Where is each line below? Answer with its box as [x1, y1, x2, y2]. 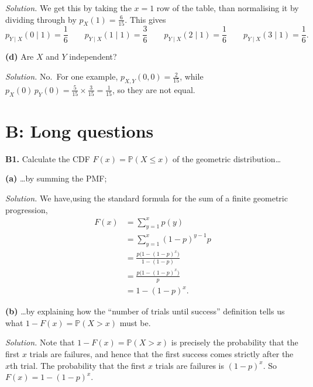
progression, [5, 203, 48, 215]
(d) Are [5, 50, 34, 63]
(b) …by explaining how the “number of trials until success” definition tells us [5, 305, 285, 317]
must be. [119, 316, 151, 328]
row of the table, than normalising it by [156, 2, 299, 13]
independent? [69, 50, 117, 63]
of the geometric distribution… [173, 152, 281, 165]
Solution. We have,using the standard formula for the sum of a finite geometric [5, 191, 288, 204]
